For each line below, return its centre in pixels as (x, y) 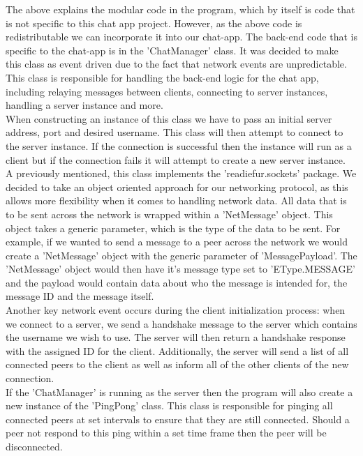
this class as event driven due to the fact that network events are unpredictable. (176, 64)
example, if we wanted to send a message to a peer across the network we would (177, 242)
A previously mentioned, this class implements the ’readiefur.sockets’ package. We (181, 173)
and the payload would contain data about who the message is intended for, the (177, 282)
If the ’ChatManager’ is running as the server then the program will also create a (179, 392)
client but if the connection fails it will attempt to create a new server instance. (176, 159)
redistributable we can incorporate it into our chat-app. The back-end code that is (181, 37)
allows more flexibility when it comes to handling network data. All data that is (176, 200)
